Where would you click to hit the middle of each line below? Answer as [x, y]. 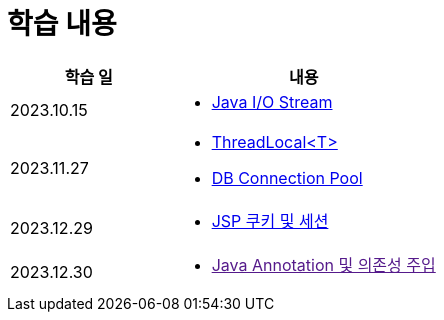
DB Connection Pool [287, 177]
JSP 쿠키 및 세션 [270, 220]
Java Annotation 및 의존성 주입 [323, 264]
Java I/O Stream [272, 101]
